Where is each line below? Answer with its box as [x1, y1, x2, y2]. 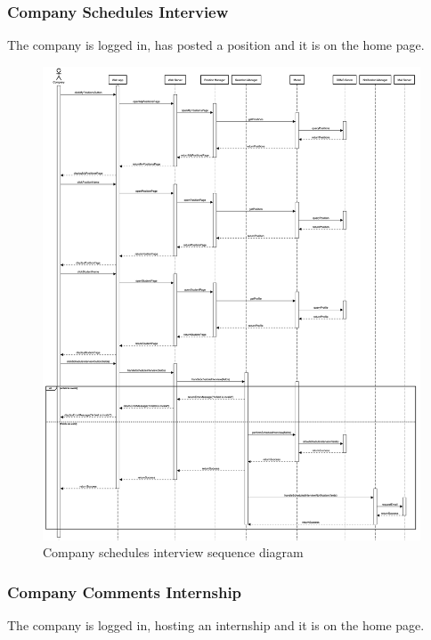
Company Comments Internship [7, 581, 242, 603]
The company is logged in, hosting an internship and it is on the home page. [7, 616, 425, 635]
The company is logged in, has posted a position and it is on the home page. [7, 36, 425, 54]
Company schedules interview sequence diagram [43, 543, 304, 562]
